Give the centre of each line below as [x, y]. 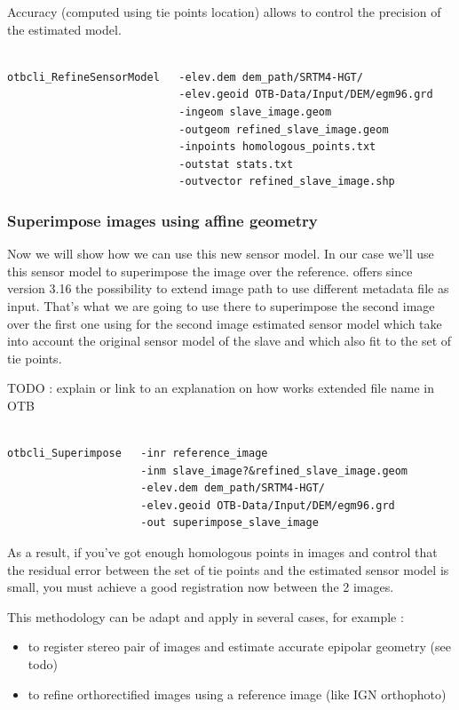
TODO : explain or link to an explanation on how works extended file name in [221, 388]
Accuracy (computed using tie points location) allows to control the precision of [224, 12]
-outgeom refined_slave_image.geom [284, 129]
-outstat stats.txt [236, 164]
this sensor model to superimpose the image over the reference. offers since [210, 271]
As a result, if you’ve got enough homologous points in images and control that [222, 552]
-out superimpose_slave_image [229, 523]
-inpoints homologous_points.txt [277, 147]
